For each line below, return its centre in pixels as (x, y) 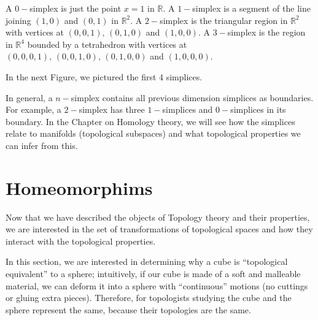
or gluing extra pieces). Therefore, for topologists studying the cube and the (149, 298)
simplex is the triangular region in (224, 20)
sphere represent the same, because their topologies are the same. (128, 309)
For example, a (33, 109)
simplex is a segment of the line (251, 8)
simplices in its (258, 109)
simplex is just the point (76, 8)
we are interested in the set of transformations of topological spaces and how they (159, 229)
